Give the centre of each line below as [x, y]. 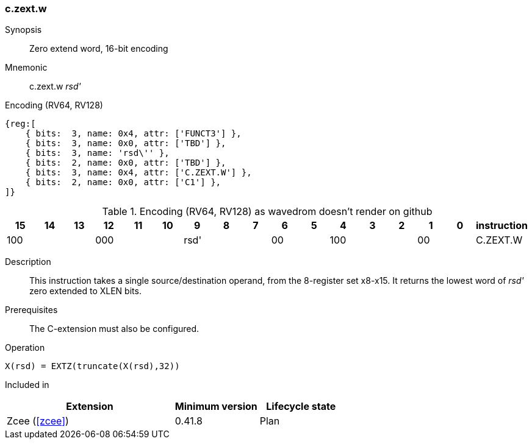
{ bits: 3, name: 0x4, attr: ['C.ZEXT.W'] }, [138, 173]
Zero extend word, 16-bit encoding [99, 49]
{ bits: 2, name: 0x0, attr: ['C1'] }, [123, 182]
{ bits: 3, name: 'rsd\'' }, [97, 153]
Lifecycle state [301, 407]
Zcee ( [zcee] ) [38, 421]
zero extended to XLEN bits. [85, 291]
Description [28, 262]
